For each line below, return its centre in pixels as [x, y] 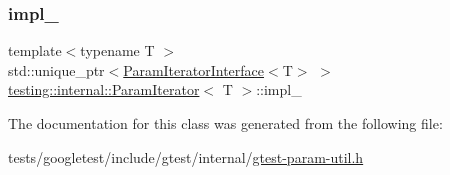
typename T [117, 50]
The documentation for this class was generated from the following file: [225, 123]
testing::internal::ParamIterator [104, 89]
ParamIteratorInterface [194, 69]
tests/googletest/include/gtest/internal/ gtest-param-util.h [186, 156]
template [35, 50]
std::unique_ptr [56, 69]
